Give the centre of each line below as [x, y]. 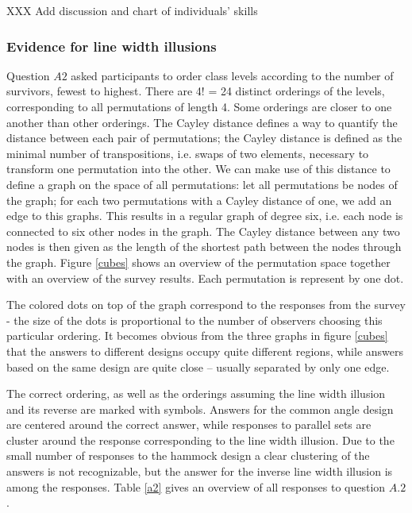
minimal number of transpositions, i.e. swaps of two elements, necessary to [188, 153]
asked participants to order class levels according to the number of [232, 75]
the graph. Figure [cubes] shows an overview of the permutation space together [198, 262]
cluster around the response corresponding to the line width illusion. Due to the [200, 440]
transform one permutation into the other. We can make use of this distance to [198, 169]
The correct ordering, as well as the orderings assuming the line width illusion [196, 393]
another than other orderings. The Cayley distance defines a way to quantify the [202, 122]
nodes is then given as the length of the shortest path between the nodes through [204, 247]
